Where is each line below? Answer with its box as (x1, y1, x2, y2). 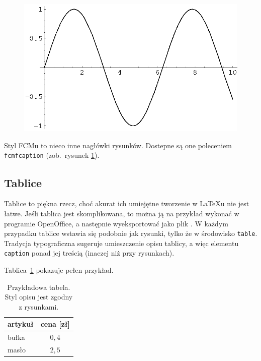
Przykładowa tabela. (7, 281, 70, 292)
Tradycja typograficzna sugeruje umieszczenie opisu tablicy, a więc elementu (4, 237, 239, 248)
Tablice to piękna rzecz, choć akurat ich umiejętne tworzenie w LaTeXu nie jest (4, 198, 249, 209)
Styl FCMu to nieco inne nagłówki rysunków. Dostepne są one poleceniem (4, 140, 232, 150)
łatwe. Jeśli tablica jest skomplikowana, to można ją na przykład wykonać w (4, 208, 239, 218)
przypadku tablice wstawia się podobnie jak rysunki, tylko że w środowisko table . (4, 228, 257, 238)
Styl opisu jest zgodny (5, 291, 73, 302)
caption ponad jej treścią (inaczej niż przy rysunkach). (4, 248, 175, 258)
